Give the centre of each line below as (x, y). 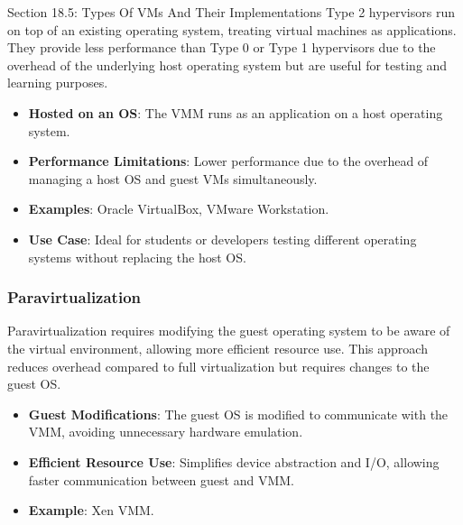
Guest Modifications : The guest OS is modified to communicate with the (238, 414)
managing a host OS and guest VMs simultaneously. (173, 178)
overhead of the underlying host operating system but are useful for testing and (227, 64)
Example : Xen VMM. (91, 510)
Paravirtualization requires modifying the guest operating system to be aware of (229, 331)
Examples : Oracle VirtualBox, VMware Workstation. (179, 209)
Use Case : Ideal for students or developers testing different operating (222, 239)
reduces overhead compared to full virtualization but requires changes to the (218, 366)
